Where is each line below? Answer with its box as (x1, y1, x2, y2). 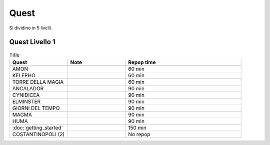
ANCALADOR (12, 85, 44, 92)
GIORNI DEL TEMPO (12, 105, 60, 112)
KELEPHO (12, 72, 36, 79)
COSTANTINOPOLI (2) (12, 131, 65, 138)
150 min (128, 124, 147, 131)
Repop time (128, 59, 156, 66)
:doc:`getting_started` (12, 124, 63, 131)
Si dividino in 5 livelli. (9, 25, 52, 31)
